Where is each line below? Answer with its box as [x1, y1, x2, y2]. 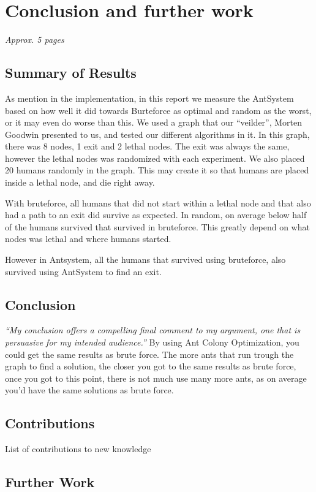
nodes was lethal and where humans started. [5, 232, 171, 245]
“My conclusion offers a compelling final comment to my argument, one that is [5, 324, 301, 336]
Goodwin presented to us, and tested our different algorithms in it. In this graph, [5, 127, 310, 140]
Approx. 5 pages [5, 33, 64, 46]
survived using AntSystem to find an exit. [5, 265, 162, 278]
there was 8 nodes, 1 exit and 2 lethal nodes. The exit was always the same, [5, 140, 290, 153]
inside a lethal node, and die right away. [5, 176, 155, 189]
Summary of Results [5, 63, 137, 82]
